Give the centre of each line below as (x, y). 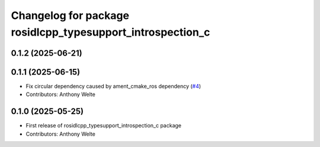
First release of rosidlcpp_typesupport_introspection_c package (104, 126)
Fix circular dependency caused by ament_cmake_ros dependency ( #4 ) (113, 86)
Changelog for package (70, 15)
